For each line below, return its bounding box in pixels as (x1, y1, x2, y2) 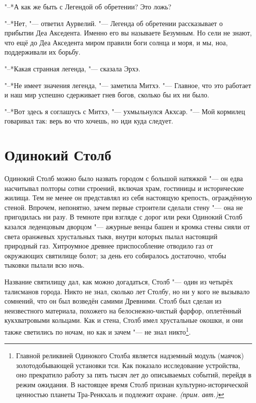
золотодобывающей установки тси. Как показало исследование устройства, (16, 360, 240, 370)
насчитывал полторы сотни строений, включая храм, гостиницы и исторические (4, 183, 244, 193)
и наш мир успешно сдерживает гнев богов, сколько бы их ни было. (4, 90, 209, 100)
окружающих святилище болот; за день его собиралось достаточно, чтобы (4, 250, 227, 260)
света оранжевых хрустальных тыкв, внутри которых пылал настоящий (4, 231, 218, 241)
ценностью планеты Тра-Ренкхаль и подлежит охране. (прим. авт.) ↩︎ (16, 389, 225, 399)
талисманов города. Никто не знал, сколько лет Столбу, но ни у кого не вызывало (4, 286, 250, 296)
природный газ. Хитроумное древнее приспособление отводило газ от (4, 241, 213, 251)
